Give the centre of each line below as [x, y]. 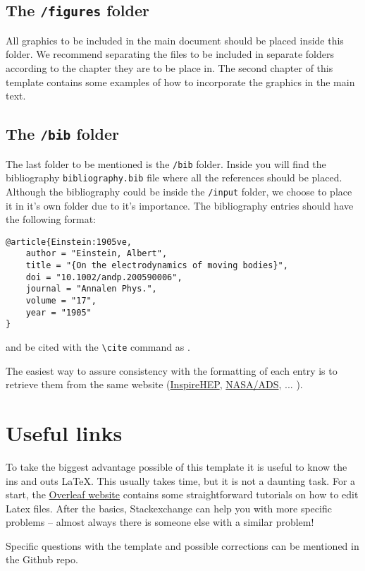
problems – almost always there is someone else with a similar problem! [160, 522]
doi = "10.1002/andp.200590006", [104, 277]
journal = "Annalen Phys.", [91, 289]
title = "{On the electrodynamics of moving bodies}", [157, 265]
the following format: [51, 219]
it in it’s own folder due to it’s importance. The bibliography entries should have [180, 205]
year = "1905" [58, 312]
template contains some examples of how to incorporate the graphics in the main [180, 82]
